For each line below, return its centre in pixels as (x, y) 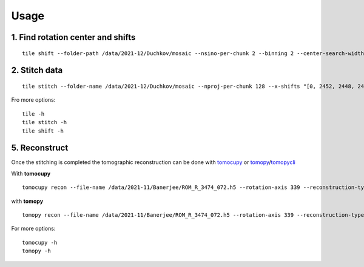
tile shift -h (43, 131)
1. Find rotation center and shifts (73, 37)
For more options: (33, 229)
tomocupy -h (40, 242)
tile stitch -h (45, 122)
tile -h (33, 114)
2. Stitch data (37, 71)
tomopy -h (36, 251)
